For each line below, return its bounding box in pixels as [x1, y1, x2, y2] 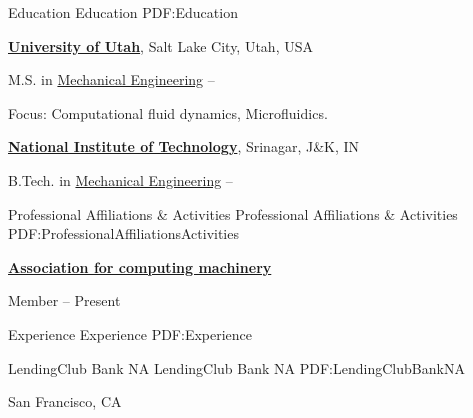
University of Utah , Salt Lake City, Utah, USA [8, 35, 313, 56]
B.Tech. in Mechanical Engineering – [8, 169, 233, 190]
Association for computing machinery [8, 256, 272, 277]
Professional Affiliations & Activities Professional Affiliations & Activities [8, 203, 458, 224]
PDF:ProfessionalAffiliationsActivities [8, 223, 239, 244]
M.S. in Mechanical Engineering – [8, 69, 215, 90]
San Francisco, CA [8, 391, 122, 412]
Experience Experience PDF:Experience [8, 323, 253, 344]
